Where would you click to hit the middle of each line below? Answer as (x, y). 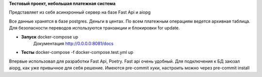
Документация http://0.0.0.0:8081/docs (73, 43)
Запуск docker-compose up (50, 37)
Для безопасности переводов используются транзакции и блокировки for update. (94, 28)
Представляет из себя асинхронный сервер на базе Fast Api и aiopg (80, 13)
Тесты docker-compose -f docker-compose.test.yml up (77, 52)
